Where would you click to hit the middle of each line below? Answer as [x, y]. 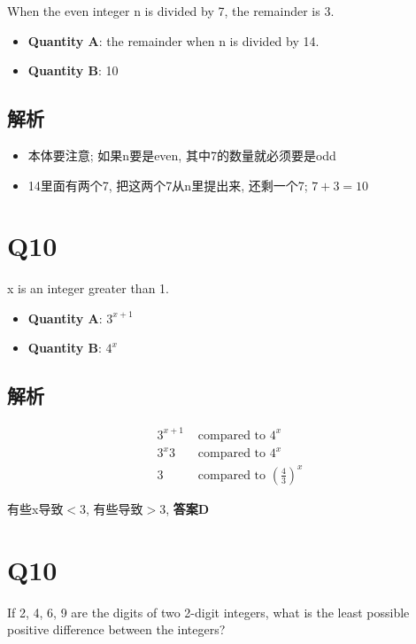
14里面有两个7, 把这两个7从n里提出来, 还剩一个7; [168, 185]
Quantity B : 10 [73, 70]
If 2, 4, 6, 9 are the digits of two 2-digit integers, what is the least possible [208, 612]
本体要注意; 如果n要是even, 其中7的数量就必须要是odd [182, 155]
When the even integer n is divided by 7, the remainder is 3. [171, 11]
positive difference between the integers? [116, 629]
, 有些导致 [115, 508]
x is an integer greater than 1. [88, 288]
